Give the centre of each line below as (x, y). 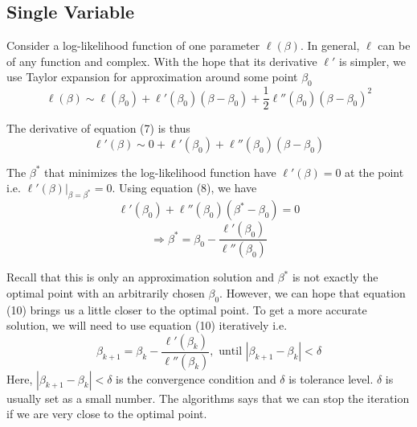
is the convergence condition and (196, 378)
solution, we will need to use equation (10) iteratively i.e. (147, 325)
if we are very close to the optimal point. (107, 414)
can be (394, 45)
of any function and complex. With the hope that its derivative (162, 61)
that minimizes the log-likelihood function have (160, 172)
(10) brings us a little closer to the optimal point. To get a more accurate (187, 309)
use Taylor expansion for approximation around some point (152, 77)
